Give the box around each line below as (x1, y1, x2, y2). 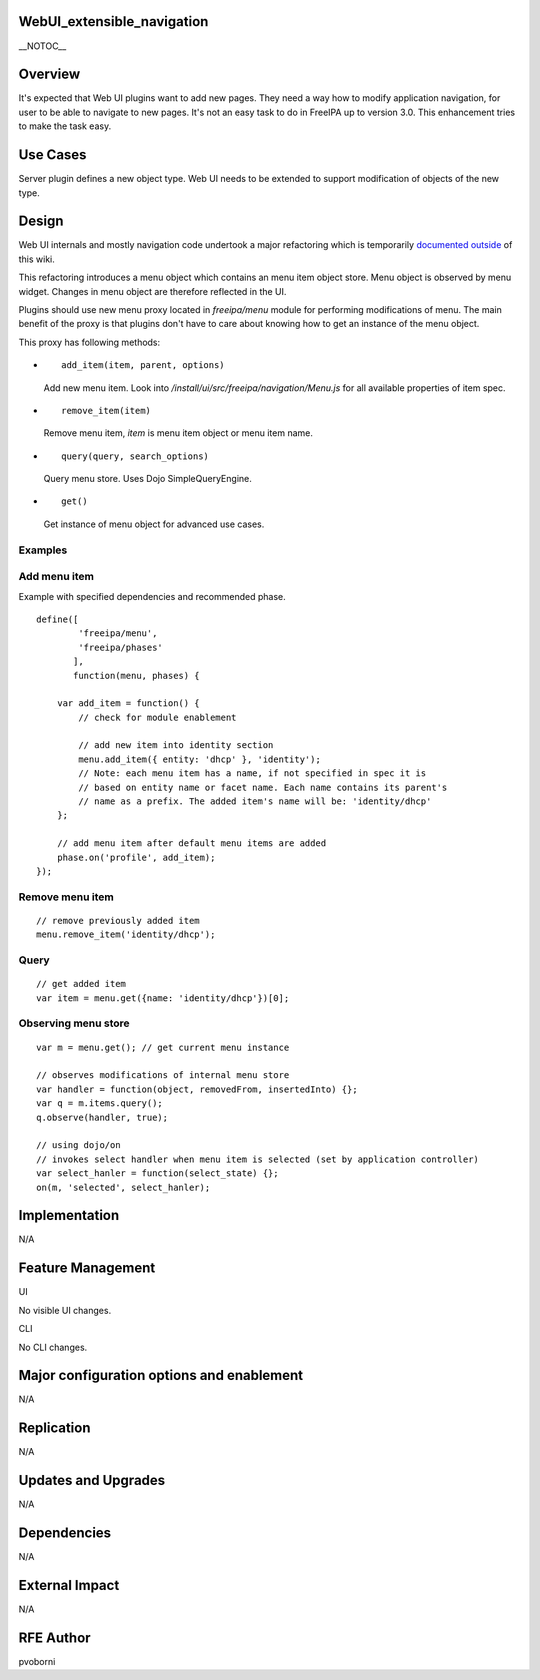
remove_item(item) (61, 405, 152, 416)
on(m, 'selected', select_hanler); (36, 1181, 211, 1193)
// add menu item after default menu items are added (56, 838, 327, 849)
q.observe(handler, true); (36, 1111, 169, 1123)
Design (18, 213, 64, 230)
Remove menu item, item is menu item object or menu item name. (43, 427, 314, 439)
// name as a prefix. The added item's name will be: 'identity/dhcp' (78, 796, 432, 807)
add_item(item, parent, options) (61, 360, 225, 371)
